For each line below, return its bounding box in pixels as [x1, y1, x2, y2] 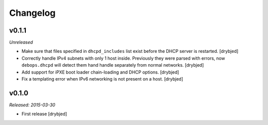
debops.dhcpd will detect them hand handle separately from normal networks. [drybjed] [21, 62, 204, 68]
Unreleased [9, 40, 33, 45]
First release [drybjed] [21, 111, 67, 117]
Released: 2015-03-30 [9, 102, 56, 108]
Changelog [9, 7, 56, 18]
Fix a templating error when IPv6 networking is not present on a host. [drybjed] [21, 76, 184, 82]
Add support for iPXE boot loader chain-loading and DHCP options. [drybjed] [21, 69, 179, 75]
